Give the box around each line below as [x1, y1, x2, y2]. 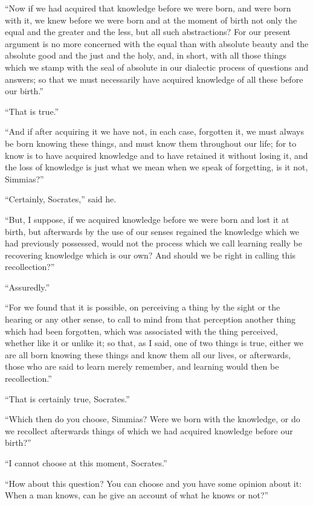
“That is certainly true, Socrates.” [5, 392, 130, 405]
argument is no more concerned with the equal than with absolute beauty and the [5, 37, 309, 50]
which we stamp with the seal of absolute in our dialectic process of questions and [5, 60, 309, 73]
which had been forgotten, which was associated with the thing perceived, [5, 324, 278, 337]
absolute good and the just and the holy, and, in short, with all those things [5, 49, 286, 62]
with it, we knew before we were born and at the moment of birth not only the [5, 13, 297, 26]
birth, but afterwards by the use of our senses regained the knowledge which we [5, 225, 300, 237]
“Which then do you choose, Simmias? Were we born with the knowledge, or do [5, 413, 300, 425]
